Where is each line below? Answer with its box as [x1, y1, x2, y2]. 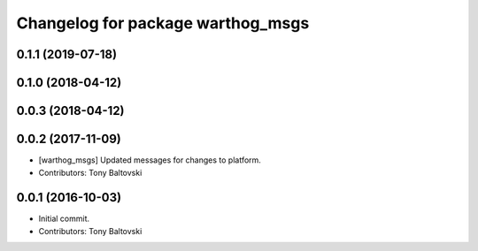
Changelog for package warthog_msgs [16, 13, 310, 33]
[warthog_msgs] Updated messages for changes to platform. [38, 155, 261, 165]
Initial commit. [38, 213, 90, 224]
